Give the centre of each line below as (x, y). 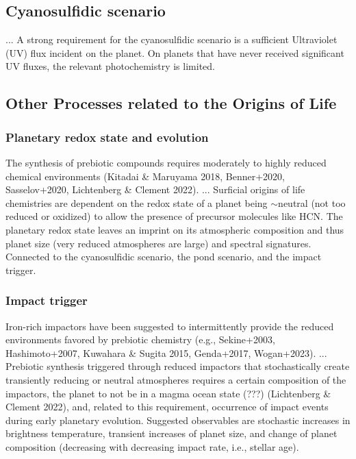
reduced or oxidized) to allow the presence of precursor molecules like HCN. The (174, 216)
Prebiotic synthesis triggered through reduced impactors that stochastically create (178, 366)
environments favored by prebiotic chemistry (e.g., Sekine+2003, (140, 339)
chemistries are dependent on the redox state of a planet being (137, 202)
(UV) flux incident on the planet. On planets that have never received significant (175, 52)
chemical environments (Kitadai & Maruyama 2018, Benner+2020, (145, 176)
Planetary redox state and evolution (107, 137)
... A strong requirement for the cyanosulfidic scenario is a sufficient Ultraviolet (171, 39)
